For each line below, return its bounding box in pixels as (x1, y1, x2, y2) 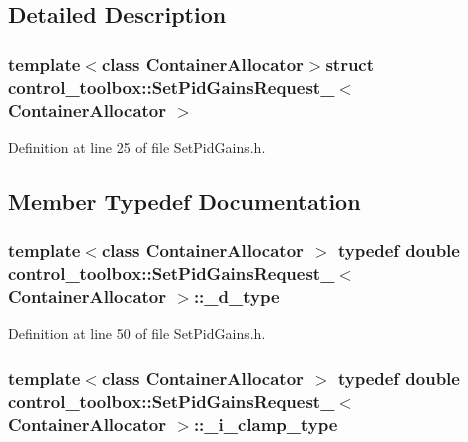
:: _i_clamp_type (193, 411, 338, 436)
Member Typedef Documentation (8, 185, 361, 216)
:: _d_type (193, 283, 280, 308)
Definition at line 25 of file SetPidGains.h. (8, 136, 266, 157)
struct (325, 51, 375, 76)
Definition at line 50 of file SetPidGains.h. (8, 323, 266, 344)
